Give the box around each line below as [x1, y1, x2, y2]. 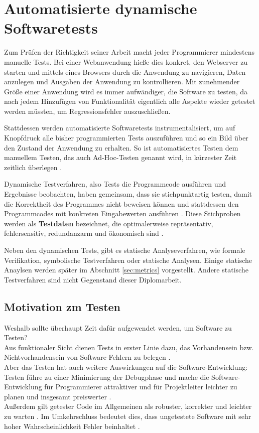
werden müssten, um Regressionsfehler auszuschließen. [4, 105, 171, 116]
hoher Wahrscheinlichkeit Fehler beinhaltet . [4, 420, 140, 431]
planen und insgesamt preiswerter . [4, 391, 111, 401]
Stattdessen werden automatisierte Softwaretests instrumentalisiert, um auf [4, 122, 235, 133]
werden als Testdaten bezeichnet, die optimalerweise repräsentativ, [4, 218, 213, 228]
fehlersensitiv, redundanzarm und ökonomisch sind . [4, 228, 164, 238]
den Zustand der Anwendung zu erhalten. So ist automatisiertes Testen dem [4, 142, 238, 153]
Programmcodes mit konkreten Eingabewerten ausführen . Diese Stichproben [4, 208, 241, 219]
